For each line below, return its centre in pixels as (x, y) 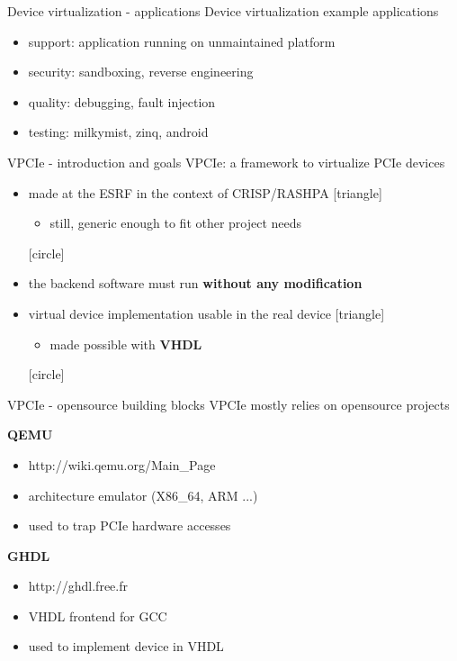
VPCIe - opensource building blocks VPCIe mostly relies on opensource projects (228, 404)
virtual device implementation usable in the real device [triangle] (206, 313)
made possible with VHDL (126, 344)
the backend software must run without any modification (195, 283)
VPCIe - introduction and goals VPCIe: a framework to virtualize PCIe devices (226, 162)
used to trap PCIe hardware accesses (130, 525)
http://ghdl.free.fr (78, 586)
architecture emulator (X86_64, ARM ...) (143, 495)
